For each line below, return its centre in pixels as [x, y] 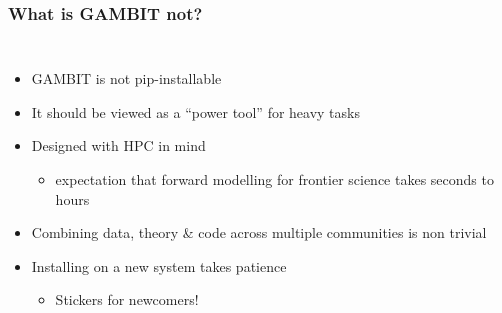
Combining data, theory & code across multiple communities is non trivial [259, 232]
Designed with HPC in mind [118, 145]
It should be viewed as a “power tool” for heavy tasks [195, 111]
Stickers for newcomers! [127, 299]
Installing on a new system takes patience [159, 265]
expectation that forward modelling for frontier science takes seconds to [274, 179]
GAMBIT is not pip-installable [126, 78]
